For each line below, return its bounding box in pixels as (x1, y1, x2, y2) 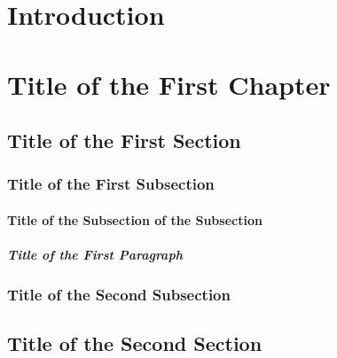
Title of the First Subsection (7, 173, 215, 195)
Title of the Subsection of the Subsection (7, 210, 263, 229)
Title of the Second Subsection (7, 284, 231, 306)
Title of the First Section (7, 127, 241, 154)
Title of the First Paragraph (7, 245, 183, 264)
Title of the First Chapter (7, 66, 331, 102)
